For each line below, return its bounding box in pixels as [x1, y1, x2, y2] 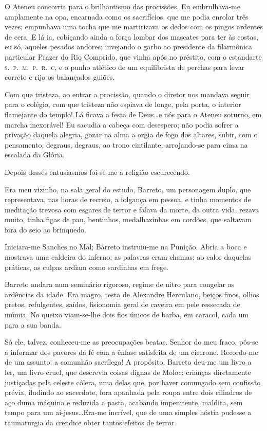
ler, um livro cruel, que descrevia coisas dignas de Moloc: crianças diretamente [5, 367, 251, 377]
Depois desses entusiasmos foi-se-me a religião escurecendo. [5, 166, 190, 177]
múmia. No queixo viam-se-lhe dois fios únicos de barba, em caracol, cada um [5, 309, 249, 320]
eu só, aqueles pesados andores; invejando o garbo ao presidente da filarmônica [5, 41, 253, 52]
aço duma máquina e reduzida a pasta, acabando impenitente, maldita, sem [5, 397, 243, 407]
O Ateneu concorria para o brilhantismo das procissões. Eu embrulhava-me [5, 1, 240, 11]
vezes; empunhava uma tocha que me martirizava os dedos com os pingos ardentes [5, 21, 263, 32]
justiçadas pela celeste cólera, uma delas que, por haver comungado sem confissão [5, 376, 261, 387]
